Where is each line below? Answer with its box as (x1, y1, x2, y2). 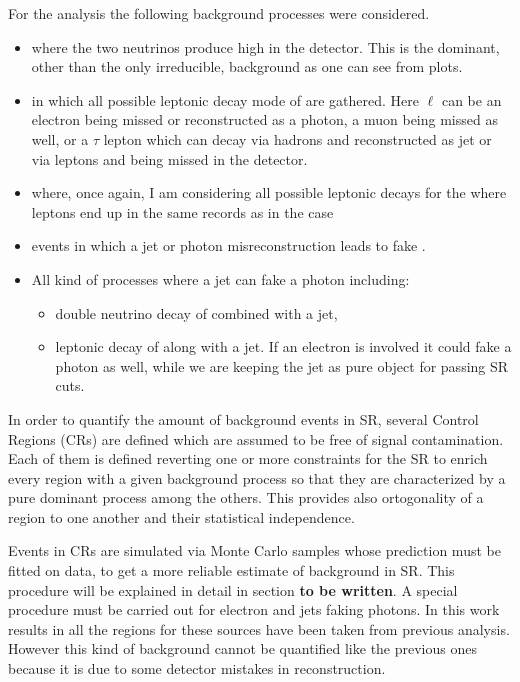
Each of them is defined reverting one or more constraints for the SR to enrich (8, 448, 488, 469)
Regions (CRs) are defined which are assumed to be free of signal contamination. (8, 428, 504, 449)
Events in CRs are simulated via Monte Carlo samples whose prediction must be (8, 540, 501, 561)
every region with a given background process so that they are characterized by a (8, 467, 506, 488)
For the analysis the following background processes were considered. (8, 3, 430, 23)
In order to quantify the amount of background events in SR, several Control (8, 408, 479, 429)
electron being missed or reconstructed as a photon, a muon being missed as (31, 109, 498, 130)
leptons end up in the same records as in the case (31, 201, 334, 222)
